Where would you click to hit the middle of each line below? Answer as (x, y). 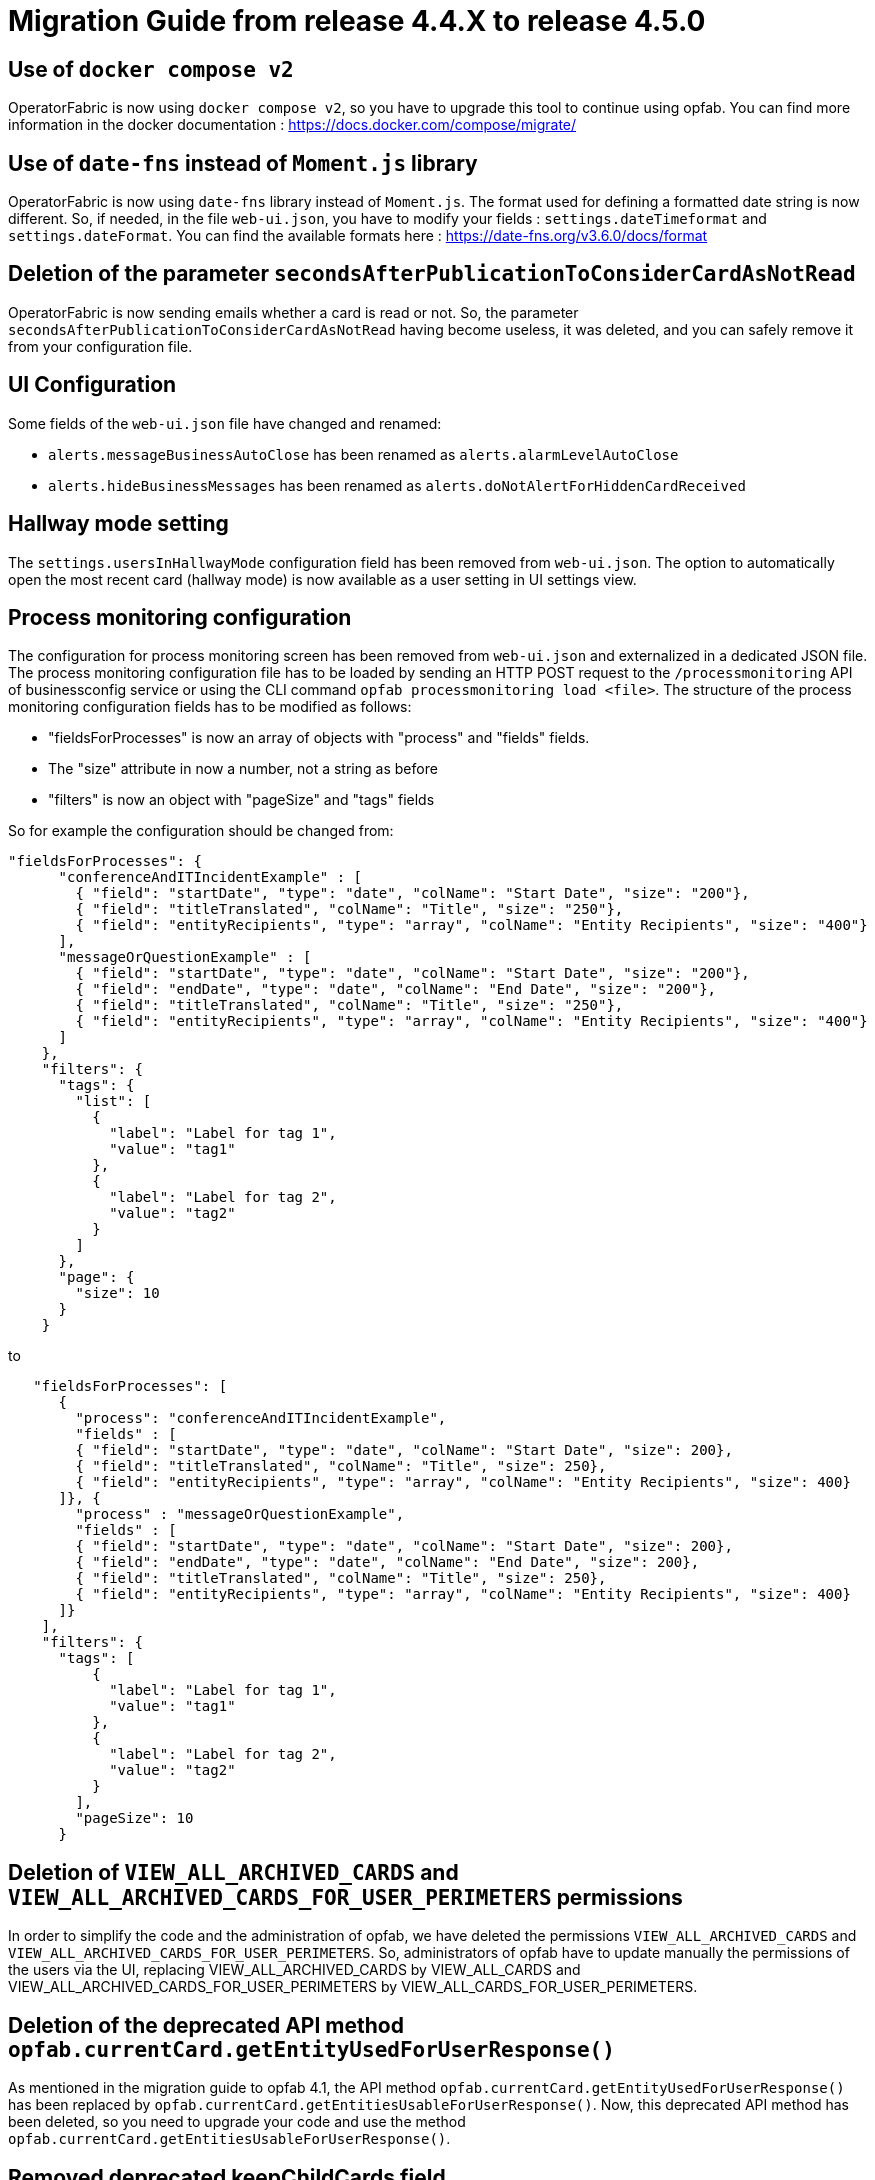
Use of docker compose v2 (151, 69)
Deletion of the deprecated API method (206, 2025)
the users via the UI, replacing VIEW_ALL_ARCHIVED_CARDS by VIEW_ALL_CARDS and (294, 1970)
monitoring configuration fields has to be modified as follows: (210, 707)
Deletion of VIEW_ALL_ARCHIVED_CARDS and (233, 1872)
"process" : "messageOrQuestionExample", (240, 1514)
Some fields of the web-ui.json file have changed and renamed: (225, 423)
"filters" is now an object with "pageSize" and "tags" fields (241, 800)
